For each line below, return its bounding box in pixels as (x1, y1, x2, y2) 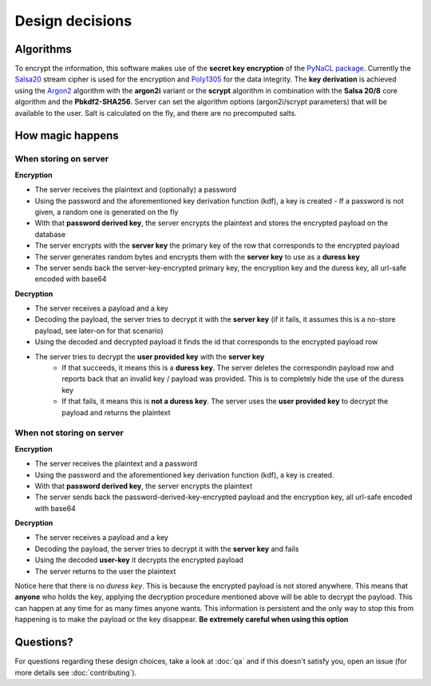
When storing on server (14, 153, 109, 165)
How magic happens (14, 129, 119, 143)
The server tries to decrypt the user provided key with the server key (34, 351, 265, 361)
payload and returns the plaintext (61, 407, 171, 417)
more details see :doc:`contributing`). (14, 668, 137, 677)
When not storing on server (14, 427, 124, 438)
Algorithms (14, 42, 72, 56)
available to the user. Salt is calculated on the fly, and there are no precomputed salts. (14, 108, 297, 117)
